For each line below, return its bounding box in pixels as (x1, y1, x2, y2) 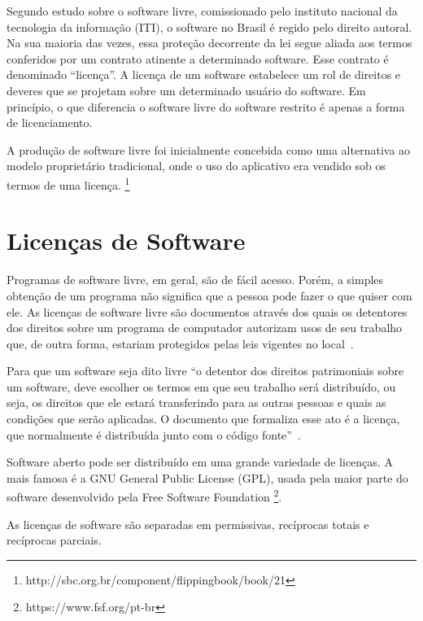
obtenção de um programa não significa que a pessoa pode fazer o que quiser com (7, 286, 412, 304)
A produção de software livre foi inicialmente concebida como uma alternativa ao (7, 141, 411, 158)
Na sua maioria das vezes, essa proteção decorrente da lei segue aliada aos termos (7, 34, 412, 51)
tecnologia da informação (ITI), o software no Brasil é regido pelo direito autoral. (7, 18, 412, 35)
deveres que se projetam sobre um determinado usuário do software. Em (7, 81, 366, 98)
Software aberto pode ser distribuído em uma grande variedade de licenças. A (7, 453, 393, 470)
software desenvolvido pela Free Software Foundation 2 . (7, 486, 282, 505)
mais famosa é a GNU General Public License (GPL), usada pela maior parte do (7, 469, 408, 486)
